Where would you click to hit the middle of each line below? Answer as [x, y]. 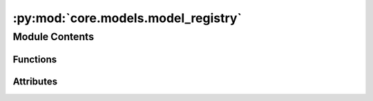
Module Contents [54, 37]
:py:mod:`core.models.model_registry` [127, 18]
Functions [35, 59]
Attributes [35, 81]
